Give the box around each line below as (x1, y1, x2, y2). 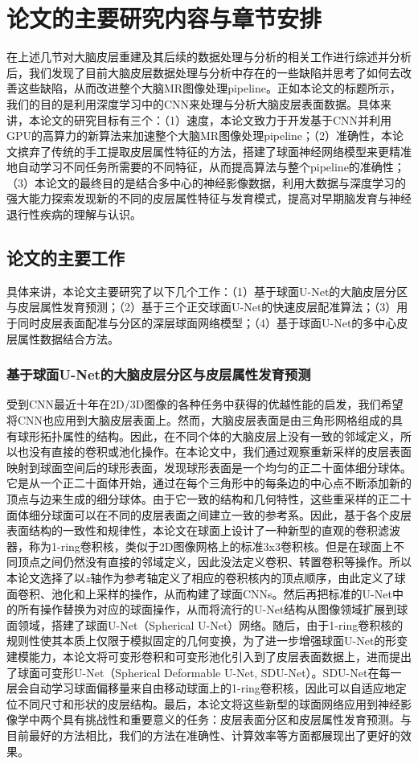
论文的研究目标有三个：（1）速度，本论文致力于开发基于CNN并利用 (39, 111, 392, 128)
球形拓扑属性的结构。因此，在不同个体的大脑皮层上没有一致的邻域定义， (17, 427, 400, 444)
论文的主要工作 (6, 245, 125, 270)
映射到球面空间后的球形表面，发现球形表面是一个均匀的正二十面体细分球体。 (6, 458, 412, 475)
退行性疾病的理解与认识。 (6, 206, 141, 223)
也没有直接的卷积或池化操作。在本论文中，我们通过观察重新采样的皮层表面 (17, 443, 412, 460)
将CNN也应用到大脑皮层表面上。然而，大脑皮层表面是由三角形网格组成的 (6, 412, 392, 429)
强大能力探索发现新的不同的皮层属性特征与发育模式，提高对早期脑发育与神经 (6, 190, 412, 207)
